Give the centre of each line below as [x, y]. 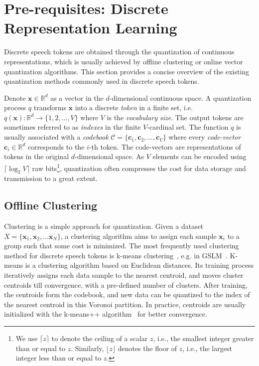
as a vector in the [77, 97]
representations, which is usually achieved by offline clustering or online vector [124, 61]
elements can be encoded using [199, 156]
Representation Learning [91, 28]
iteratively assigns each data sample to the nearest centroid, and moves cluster [124, 275]
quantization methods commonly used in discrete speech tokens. [102, 81]
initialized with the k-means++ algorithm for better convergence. [106, 314]
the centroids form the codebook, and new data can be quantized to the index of [127, 294]
